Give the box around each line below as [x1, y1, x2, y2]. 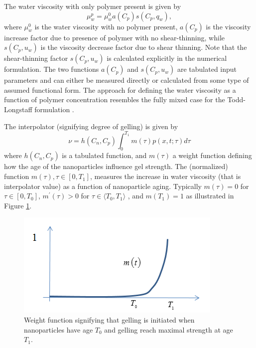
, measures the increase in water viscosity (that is [90, 171, 241, 181]
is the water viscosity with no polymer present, [34, 21, 178, 31]
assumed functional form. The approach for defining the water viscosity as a [4, 84, 236, 95]
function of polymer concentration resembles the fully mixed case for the [4, 94, 225, 105]
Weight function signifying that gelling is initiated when [24, 315, 195, 325]
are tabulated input [177, 64, 237, 74]
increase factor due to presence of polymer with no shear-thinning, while [4, 32, 225, 42]
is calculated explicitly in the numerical [107, 53, 227, 63]
